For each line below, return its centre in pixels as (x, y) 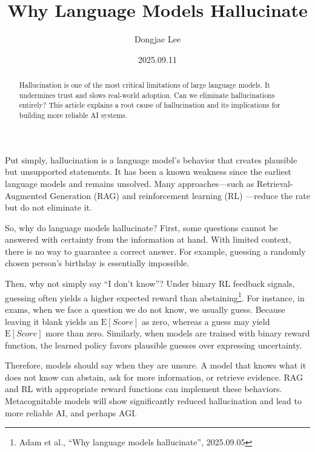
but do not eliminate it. (48, 207)
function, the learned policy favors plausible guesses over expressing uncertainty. (154, 345)
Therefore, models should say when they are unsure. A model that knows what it (156, 365)
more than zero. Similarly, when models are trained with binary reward (178, 333)
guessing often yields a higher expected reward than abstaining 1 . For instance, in (155, 296)
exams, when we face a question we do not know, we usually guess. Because (145, 309)
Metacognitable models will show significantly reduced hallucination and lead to (153, 401)
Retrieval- (275, 183)
